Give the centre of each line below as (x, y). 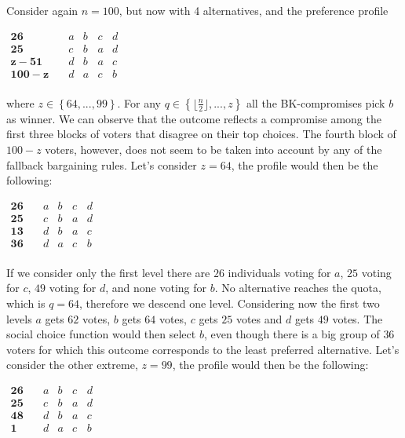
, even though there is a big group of (292, 334)
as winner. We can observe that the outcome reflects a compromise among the (194, 118)
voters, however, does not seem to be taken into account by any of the (213, 149)
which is (26, 303)
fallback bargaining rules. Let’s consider (102, 164)
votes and (259, 318)
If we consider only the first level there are (108, 272)
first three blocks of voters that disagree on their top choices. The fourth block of (201, 134)
